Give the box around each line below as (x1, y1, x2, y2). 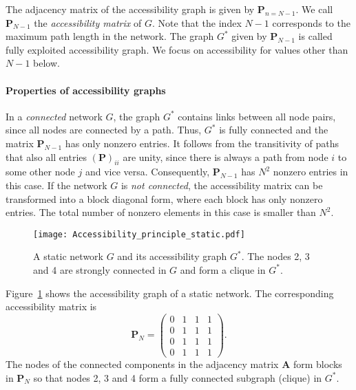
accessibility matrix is (6, 299, 97, 314)
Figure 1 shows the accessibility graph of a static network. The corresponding (6, 285, 334, 300)
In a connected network (6, 109, 103, 123)
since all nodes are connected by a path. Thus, (6, 122, 202, 137)
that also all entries (6, 149, 87, 164)
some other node (6, 164, 75, 179)
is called (298, 29, 333, 43)
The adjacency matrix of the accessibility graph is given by (6, 2, 255, 16)
